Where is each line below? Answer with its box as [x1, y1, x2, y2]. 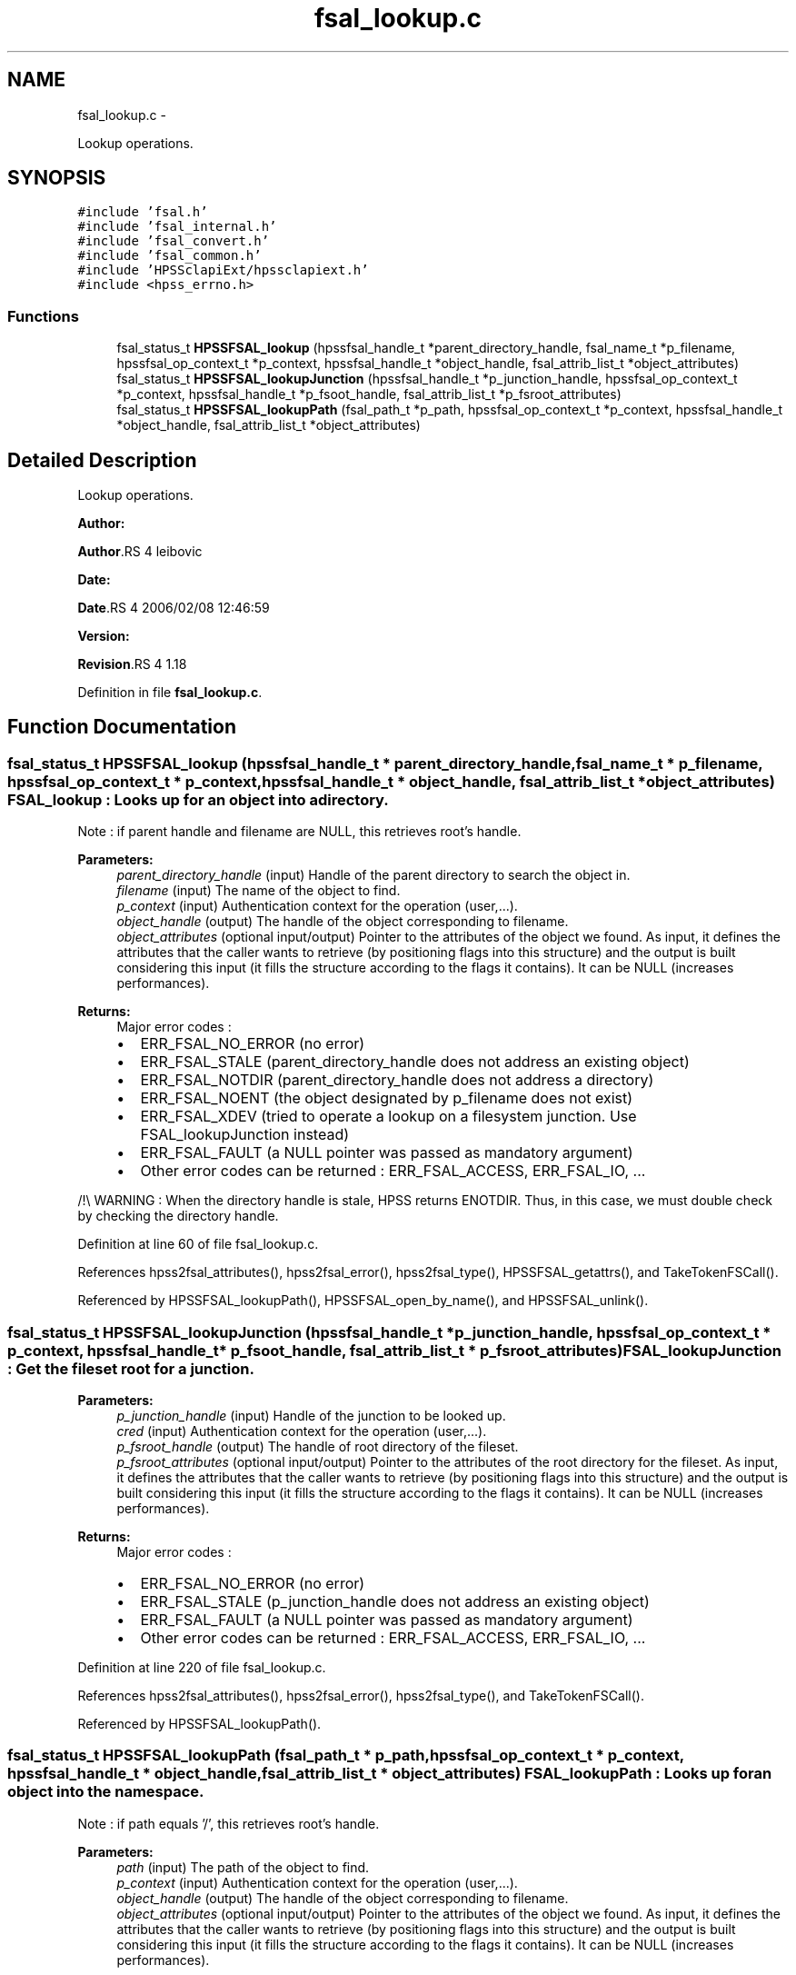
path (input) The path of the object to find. [116, 1859, 370, 1875]
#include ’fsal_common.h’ [77, 248, 262, 264]
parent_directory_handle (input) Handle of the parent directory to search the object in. [116, 867, 631, 883]
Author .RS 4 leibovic [77, 544, 203, 560]
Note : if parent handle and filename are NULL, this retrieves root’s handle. [77, 823, 522, 840]
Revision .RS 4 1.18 [77, 656, 187, 673]
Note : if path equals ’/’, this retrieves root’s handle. [77, 1815, 380, 1831]
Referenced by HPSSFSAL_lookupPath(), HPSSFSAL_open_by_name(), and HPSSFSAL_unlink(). [77, 1292, 649, 1309]
